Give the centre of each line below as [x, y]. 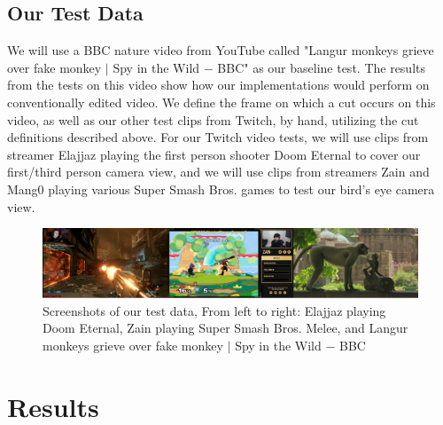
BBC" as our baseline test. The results [322, 67]
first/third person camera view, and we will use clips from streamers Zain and [218, 172]
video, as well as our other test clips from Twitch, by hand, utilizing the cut [213, 119]
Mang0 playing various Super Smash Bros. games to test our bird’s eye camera [221, 189]
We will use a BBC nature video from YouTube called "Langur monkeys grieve [221, 50]
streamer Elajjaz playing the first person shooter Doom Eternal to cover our [214, 154]
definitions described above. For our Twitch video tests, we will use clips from [218, 137]
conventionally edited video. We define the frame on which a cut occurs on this [221, 102]
